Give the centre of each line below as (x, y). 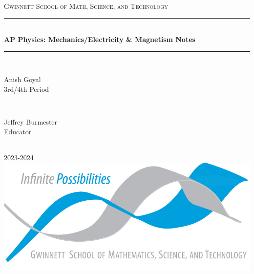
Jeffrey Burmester (31, 122)
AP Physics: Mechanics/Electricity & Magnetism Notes (100, 39)
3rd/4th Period (27, 89)
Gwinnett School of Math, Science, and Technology (86, 6)
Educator (18, 131)
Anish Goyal (22, 79)
